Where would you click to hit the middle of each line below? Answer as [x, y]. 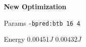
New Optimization [35, 6]
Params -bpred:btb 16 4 [42, 23]
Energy [14, 39]
